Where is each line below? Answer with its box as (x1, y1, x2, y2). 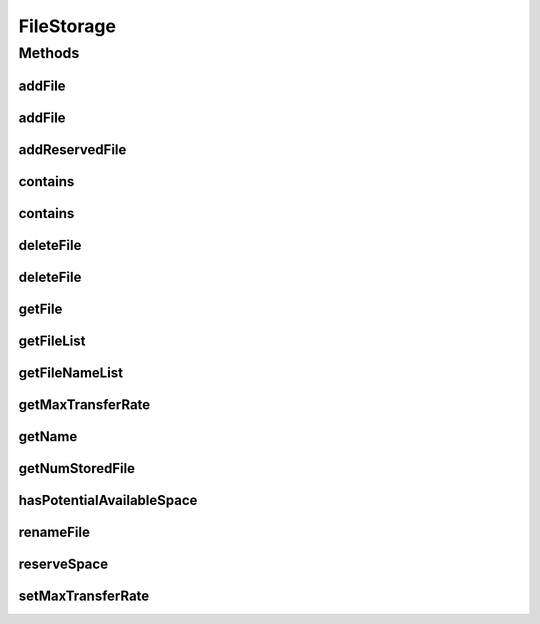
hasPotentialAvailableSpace (18, 491, 198, 509)
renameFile (18, 523, 90, 540)
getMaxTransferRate (18, 396, 151, 413)
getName (18, 428, 78, 445)
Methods (18, 44, 80, 62)
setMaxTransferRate (18, 587, 150, 604)
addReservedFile (18, 141, 127, 158)
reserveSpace (18, 555, 109, 572)
